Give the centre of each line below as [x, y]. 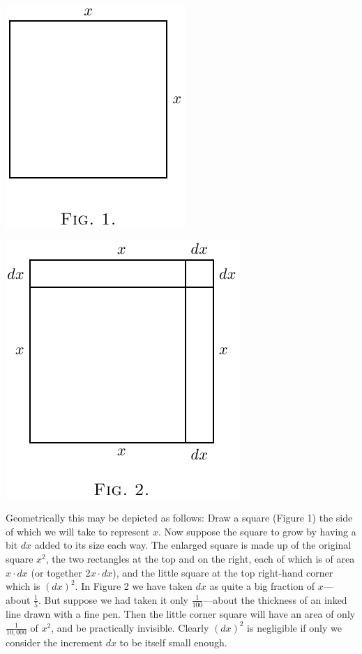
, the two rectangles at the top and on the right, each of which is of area [200, 558]
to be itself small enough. [173, 642]
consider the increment [54, 642]
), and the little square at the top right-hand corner [223, 572]
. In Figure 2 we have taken [134, 586]
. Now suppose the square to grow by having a [257, 531]
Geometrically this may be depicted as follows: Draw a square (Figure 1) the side [179, 518]
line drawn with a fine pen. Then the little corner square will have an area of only [181, 614]
